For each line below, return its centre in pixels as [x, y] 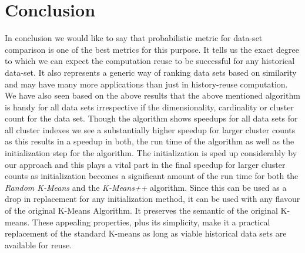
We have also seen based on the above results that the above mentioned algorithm [152, 95]
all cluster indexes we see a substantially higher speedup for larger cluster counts [150, 129]
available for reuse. [38, 244]
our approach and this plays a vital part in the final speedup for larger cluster [145, 164]
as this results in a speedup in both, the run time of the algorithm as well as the [150, 141]
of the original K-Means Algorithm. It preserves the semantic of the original [141, 210]
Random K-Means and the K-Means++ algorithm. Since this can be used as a [146, 187]
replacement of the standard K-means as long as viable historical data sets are [146, 233]
